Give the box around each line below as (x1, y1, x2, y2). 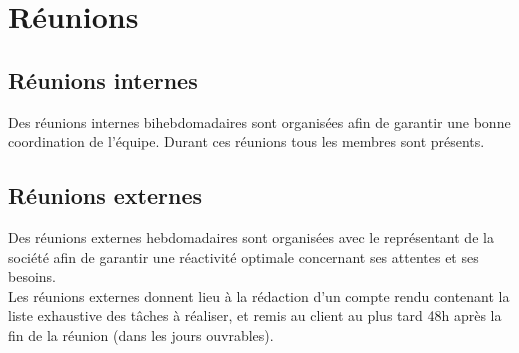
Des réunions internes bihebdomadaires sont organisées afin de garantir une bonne (8, 111, 511, 132)
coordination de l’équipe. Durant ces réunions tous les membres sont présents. (8, 131, 485, 152)
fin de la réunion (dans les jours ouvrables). (8, 324, 274, 345)
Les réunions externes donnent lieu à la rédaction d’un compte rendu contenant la (8, 285, 510, 306)
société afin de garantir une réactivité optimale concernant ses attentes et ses (8, 246, 479, 267)
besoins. (8, 266, 56, 287)
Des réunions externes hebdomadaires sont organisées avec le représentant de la (8, 226, 494, 247)
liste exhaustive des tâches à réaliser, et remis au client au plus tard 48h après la (8, 305, 502, 326)
